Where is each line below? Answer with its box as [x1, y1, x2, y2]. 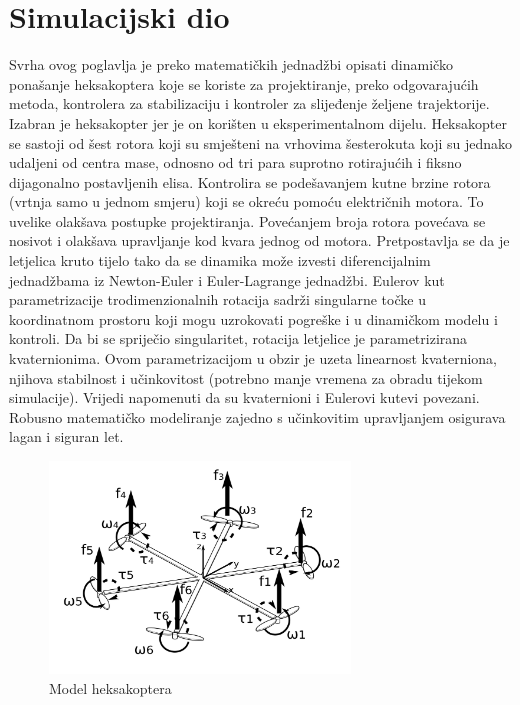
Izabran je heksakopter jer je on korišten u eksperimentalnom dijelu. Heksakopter [9, 112, 507, 133]
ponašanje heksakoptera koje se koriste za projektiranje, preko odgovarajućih [9, 73, 479, 94]
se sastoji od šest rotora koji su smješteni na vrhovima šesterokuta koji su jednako [9, 132, 513, 153]
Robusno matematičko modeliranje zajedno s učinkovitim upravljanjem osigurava [9, 406, 506, 427]
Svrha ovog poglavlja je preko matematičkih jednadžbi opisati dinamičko [9, 54, 453, 75]
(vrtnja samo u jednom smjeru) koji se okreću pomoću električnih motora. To [9, 191, 484, 212]
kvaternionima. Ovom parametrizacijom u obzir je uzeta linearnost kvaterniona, [9, 348, 497, 369]
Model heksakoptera [49, 678, 172, 699]
